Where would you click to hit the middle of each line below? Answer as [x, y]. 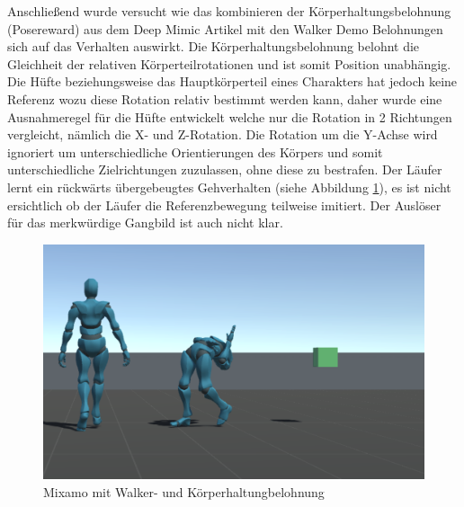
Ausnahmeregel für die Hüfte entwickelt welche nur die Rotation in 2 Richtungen [230, 116]
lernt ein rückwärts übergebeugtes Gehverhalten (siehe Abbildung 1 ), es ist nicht [229, 187]
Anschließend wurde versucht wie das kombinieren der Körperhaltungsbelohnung [229, 11]
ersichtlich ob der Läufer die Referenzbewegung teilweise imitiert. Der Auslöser [224, 205]
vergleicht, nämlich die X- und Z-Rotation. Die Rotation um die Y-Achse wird [223, 134]
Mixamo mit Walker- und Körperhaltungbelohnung [184, 491]
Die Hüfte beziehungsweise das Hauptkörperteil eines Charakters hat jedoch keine [232, 81]
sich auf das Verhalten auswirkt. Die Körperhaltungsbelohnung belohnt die [214, 46]
